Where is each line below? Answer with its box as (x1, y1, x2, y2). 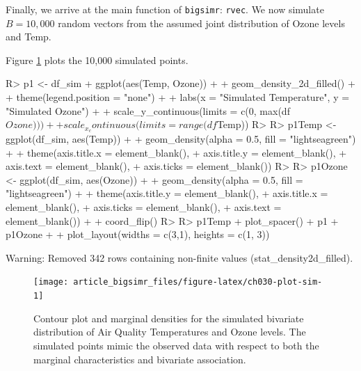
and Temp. (6, 29, 51, 44)
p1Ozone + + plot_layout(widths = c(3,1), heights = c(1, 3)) (6, 227, 270, 242)
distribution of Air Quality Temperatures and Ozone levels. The (33, 324, 306, 339)
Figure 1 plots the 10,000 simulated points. (6, 52, 188, 67)
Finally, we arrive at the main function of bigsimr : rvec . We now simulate (6, 2, 324, 16)
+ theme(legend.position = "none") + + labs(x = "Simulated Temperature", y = (6, 90, 350, 104)
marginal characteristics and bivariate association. (33, 352, 246, 366)
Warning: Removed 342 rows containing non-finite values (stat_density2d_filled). (6, 250, 353, 265)
